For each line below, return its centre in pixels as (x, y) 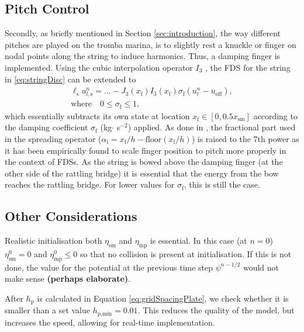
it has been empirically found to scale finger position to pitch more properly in (146, 150)
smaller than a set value (48, 310)
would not (261, 267)
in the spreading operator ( (53, 139)
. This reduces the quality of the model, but (216, 310)
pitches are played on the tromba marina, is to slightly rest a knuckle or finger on (151, 44)
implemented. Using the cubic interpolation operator (99, 67)
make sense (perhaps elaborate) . (68, 279)
